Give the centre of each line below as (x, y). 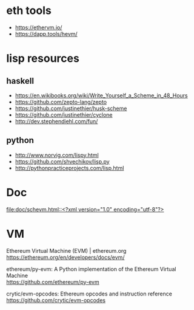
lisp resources (43, 59)
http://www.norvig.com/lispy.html (57, 155)
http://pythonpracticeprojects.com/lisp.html (69, 168)
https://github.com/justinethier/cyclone (64, 115)
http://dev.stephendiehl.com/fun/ (56, 121)
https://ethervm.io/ (38, 27)
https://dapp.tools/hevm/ (46, 33)
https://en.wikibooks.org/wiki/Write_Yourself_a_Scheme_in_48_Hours (101, 95)
